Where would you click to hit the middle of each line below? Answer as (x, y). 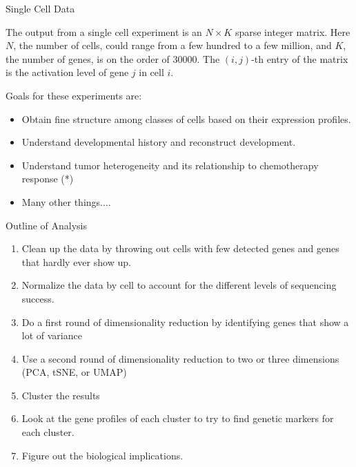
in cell (151, 72)
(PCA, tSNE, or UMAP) (74, 372)
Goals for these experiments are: (74, 95)
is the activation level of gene (67, 72)
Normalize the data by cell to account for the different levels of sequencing (179, 285)
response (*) (48, 179)
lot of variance (52, 335)
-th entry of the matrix (300, 58)
